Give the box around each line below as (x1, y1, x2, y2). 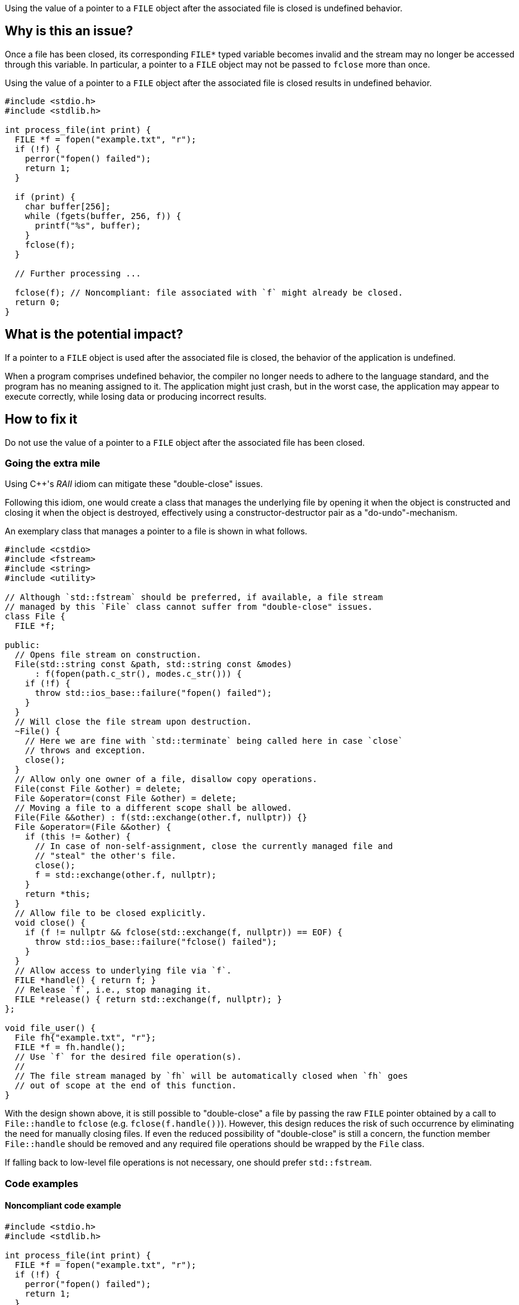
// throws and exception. (25, 746, 146, 756)
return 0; (14, 297, 60, 307)
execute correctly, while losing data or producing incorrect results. (5, 391, 267, 401)
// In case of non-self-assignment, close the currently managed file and (35, 841, 393, 851)
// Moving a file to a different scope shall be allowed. (14, 803, 292, 813)
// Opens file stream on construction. (14, 650, 202, 660)
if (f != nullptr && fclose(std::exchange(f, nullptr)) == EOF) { (25, 927, 343, 938)
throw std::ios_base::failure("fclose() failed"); (35, 937, 277, 947)
